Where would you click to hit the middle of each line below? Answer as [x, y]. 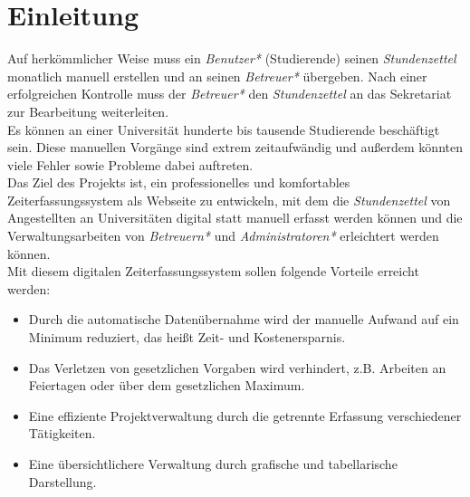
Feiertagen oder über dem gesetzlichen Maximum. [167, 385]
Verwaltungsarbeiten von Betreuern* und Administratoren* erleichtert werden [223, 236]
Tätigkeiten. [62, 433]
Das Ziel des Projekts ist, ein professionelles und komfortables [179, 182]
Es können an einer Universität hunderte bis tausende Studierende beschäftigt [224, 129]
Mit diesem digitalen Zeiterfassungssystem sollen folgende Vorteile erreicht [213, 271]
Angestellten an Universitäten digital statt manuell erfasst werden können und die [235, 218]
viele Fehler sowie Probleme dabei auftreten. [130, 164]
